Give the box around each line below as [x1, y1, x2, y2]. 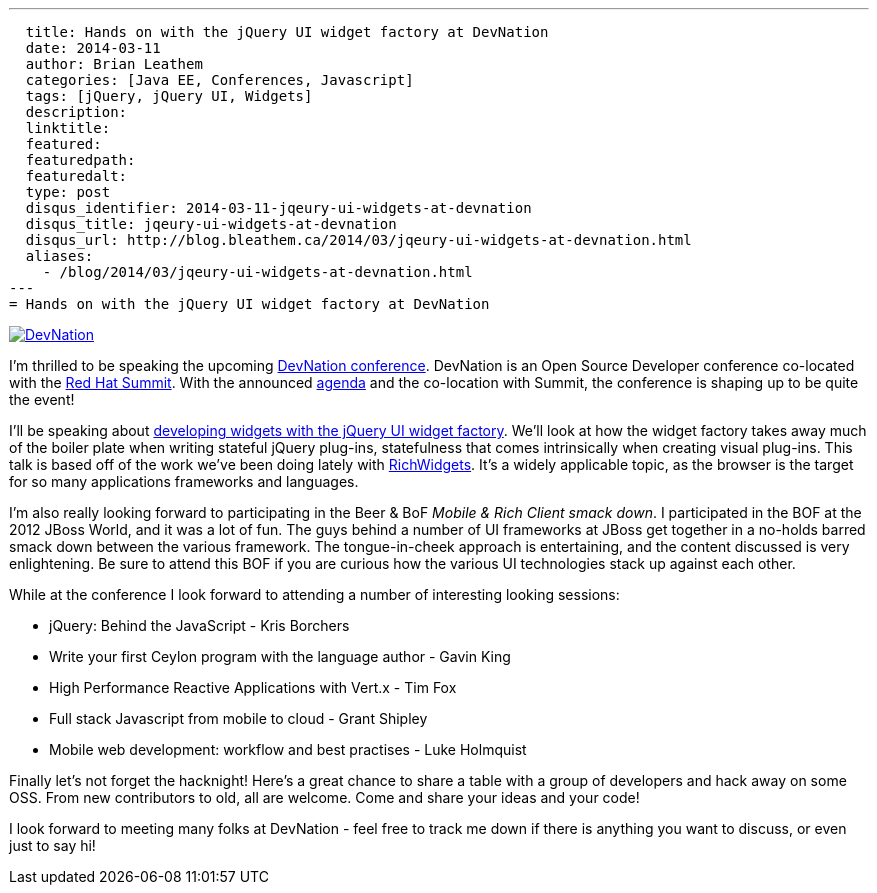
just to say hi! [9, 837, 96, 854]
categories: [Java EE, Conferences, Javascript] [25, 72, 414, 88]
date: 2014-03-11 [25, 40, 161, 56]
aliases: [25, 248, 94, 264]
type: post [25, 184, 111, 200]
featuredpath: [25, 152, 136, 168]
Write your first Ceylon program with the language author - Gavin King [49, 648, 511, 665]
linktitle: [25, 120, 111, 136]
